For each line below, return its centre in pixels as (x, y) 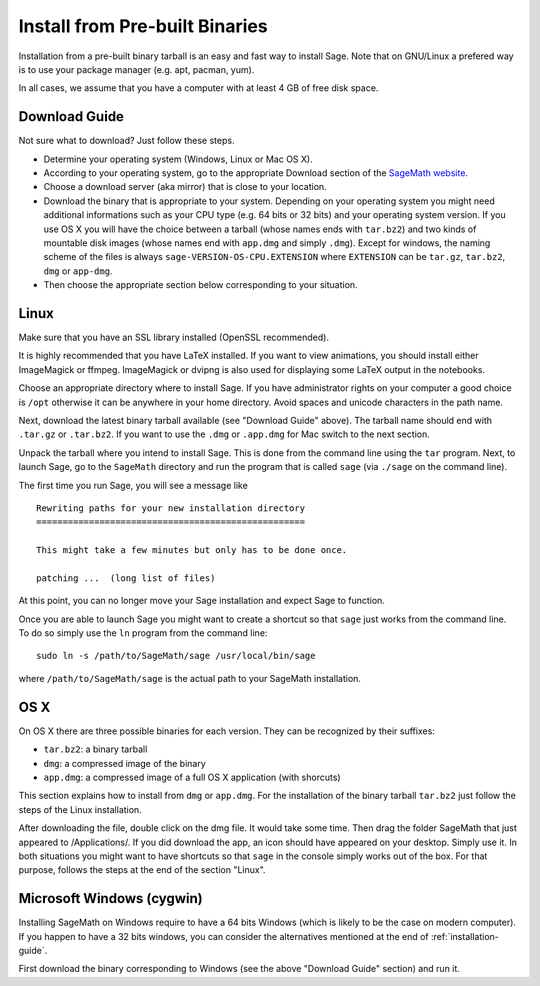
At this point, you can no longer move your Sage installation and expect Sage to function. (201, 601)
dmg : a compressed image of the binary (125, 763)
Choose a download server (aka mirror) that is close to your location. (185, 187)
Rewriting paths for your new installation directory (170, 508)
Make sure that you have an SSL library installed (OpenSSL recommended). (174, 337)
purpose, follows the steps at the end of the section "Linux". (142, 870)
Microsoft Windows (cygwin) (111, 898)
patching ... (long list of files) (126, 578)
